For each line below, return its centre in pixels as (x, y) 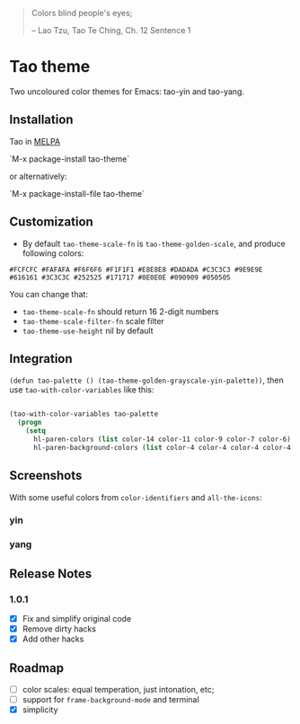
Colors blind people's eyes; (82, 13)
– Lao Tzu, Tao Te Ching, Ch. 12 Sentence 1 (111, 30)
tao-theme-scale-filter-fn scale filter (93, 321)
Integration (41, 358)
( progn (30, 423)
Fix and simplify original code (77, 619)
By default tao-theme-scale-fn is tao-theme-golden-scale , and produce (154, 243)
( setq (36, 431)
